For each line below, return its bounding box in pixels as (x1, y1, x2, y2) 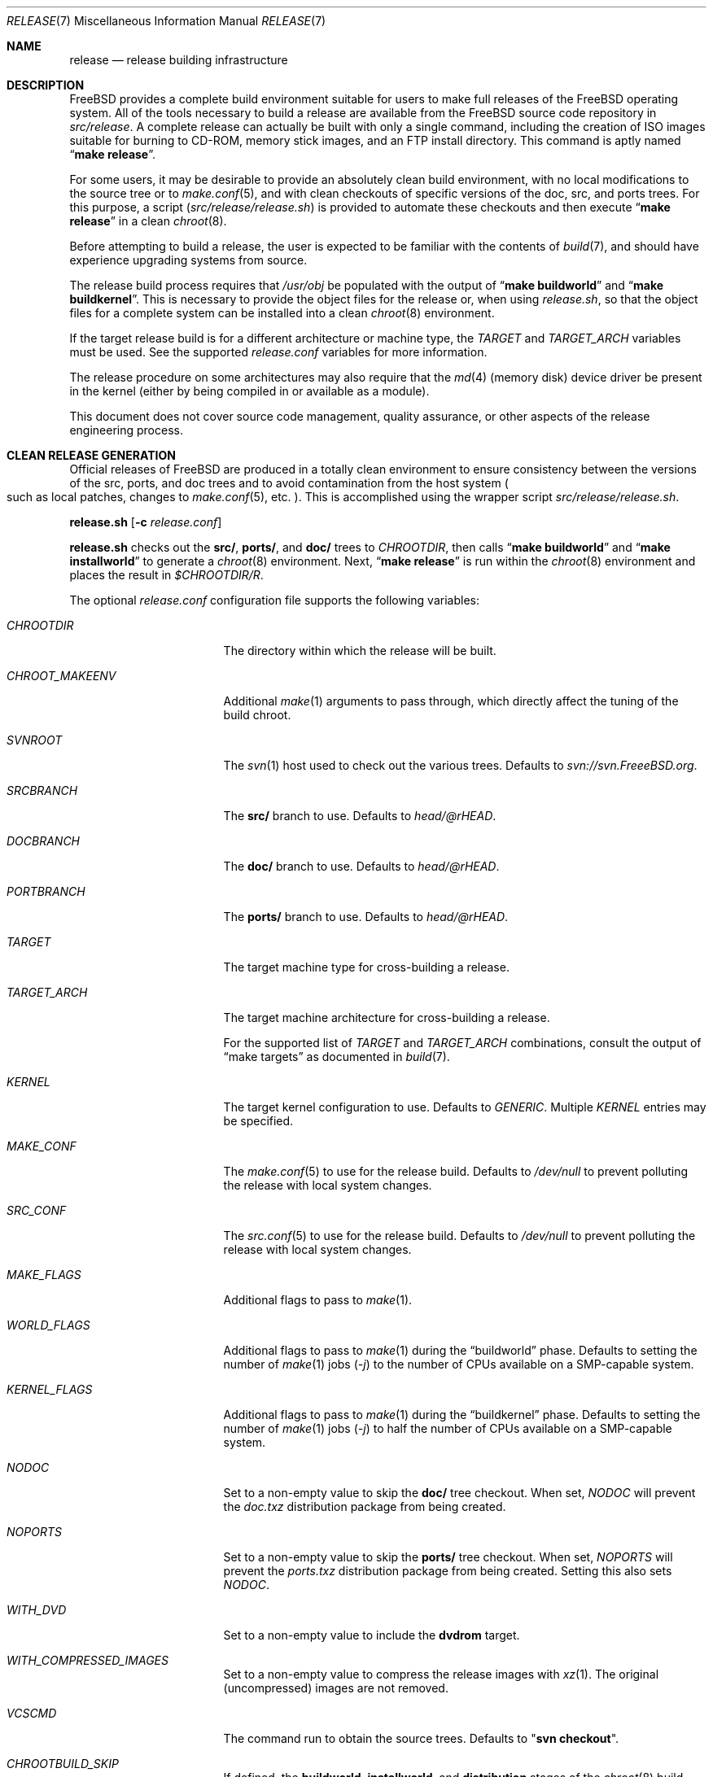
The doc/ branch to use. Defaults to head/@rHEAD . (223, 859, 500, 873)
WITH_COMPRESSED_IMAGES (7, 1653, 168, 1667)
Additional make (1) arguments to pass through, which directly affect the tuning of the (223, 694, 679, 708)
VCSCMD (7, 1706, 57, 1720)
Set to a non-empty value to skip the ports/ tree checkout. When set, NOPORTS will (223, 1550, 673, 1564)
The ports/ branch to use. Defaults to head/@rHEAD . (223, 910, 509, 923)
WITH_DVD (7, 1603, 67, 1617)
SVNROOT (7, 733, 63, 747)
